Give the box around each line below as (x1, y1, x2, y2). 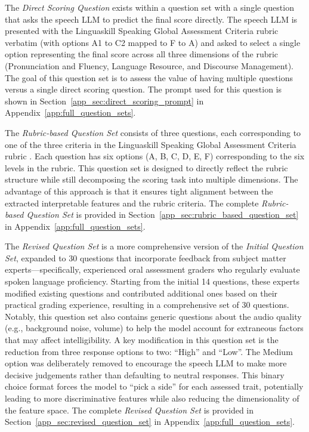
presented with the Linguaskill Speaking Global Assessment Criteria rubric (5, 24, 279, 37)
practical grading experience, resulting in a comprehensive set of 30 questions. (5, 298, 289, 311)
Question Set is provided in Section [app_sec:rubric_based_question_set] (26, 208, 299, 221)
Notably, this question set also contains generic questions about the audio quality (5, 310, 302, 322)
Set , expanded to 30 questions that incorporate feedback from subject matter (5, 251, 286, 264)
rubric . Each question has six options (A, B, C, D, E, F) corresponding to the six (5, 150, 305, 162)
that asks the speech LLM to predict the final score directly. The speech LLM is (5, 13, 298, 25)
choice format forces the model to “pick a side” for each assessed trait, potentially (5, 380, 304, 393)
